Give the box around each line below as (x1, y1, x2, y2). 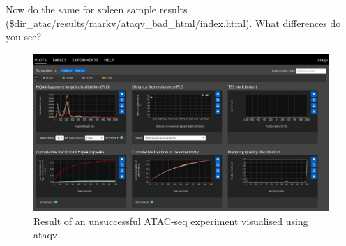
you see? (6, 29, 42, 44)
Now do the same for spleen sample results (6, 2, 188, 16)
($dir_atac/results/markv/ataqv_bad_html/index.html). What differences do (6, 15, 341, 30)
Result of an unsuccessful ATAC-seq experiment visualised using (33, 213, 308, 228)
